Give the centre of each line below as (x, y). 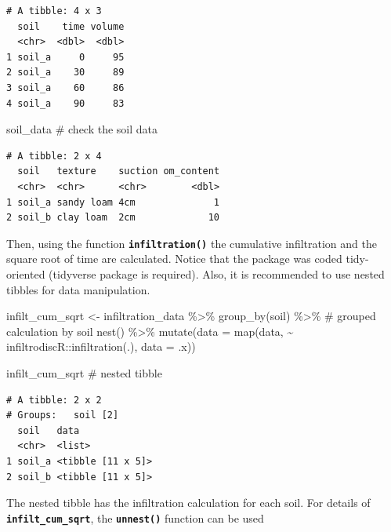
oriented (26, 273)
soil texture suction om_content (119, 171)
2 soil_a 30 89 (65, 73)
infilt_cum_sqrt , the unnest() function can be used (135, 517)
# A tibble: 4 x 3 (54, 11)
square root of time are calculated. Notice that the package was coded (174, 259)
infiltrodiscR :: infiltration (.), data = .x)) (101, 346)
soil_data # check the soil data (82, 129)
